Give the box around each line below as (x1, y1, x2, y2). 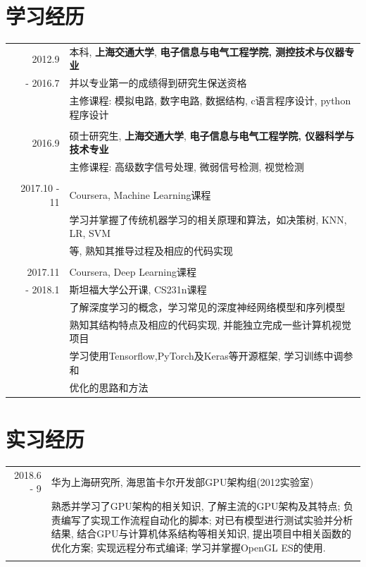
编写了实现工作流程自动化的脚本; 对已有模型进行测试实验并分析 (61, 512, 353, 527)
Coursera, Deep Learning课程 (69, 264, 197, 279)
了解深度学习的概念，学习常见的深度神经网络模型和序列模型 (69, 300, 346, 315)
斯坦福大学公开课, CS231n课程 (69, 282, 207, 297)
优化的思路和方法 (69, 379, 149, 394)
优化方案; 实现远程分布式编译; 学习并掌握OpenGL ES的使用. (51, 539, 326, 554)
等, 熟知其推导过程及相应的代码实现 (69, 243, 233, 258)
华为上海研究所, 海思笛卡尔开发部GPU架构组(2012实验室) (51, 474, 314, 489)
